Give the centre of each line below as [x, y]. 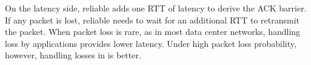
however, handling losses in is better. [73, 55]
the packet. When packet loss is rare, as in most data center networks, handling [153, 32]
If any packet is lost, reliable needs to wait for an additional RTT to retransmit [152, 20]
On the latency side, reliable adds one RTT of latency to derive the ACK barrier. [156, 8]
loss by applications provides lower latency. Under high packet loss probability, [151, 43]
